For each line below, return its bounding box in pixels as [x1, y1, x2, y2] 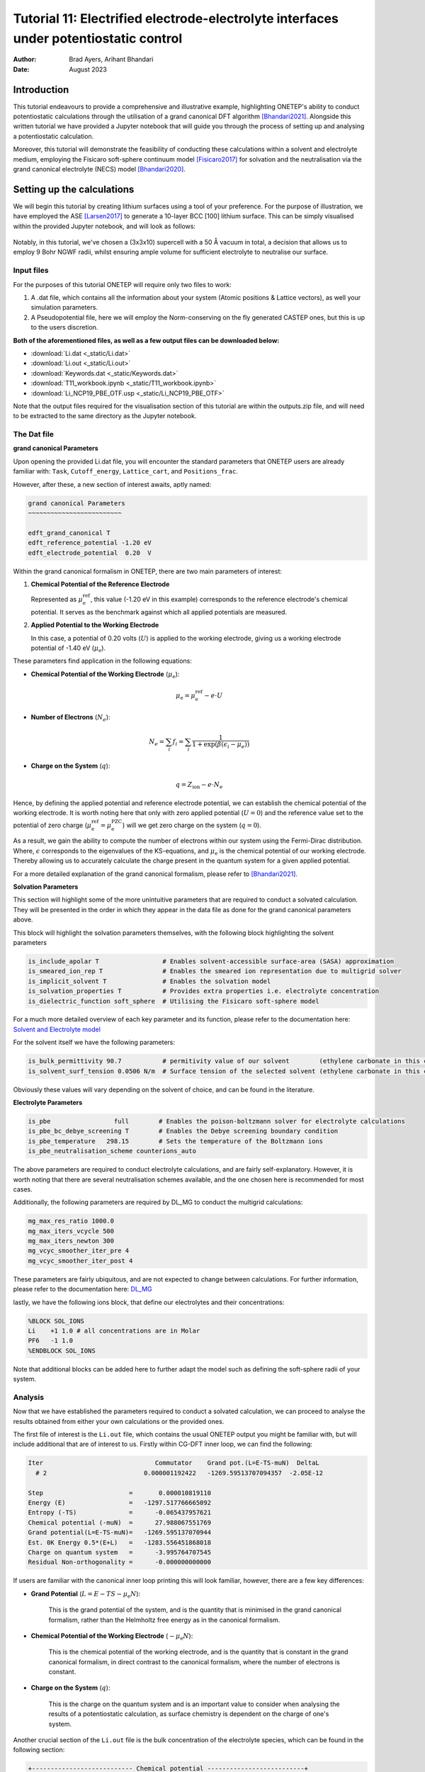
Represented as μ [30, 595, 83, 604]
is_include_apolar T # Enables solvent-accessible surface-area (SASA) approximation [28, 957, 395, 965]
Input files [13, 266, 49, 276]
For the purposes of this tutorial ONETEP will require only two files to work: [13, 280, 232, 288]
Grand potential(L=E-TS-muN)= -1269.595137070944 [28, 1528, 212, 1537]
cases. [13, 1184, 33, 1194]
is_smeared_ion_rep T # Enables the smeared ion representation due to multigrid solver [28, 968, 402, 975]
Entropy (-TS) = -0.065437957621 [28, 1508, 212, 1517]
